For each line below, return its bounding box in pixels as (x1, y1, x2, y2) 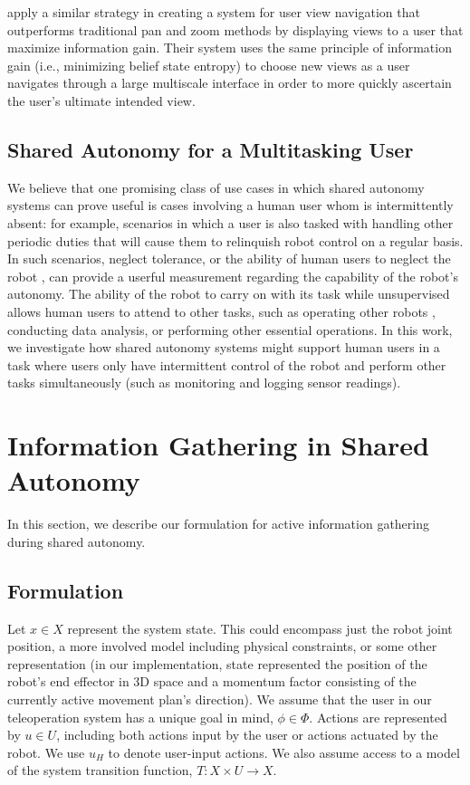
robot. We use (7, 742, 85, 761)
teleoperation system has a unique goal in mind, (7, 707, 273, 726)
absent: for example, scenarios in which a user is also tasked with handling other (7, 213, 454, 232)
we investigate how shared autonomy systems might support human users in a (7, 338, 440, 357)
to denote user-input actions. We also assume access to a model (108, 742, 460, 761)
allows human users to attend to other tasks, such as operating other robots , (7, 302, 436, 321)
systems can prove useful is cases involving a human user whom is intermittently (7, 196, 454, 215)
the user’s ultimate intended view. (7, 91, 196, 110)
